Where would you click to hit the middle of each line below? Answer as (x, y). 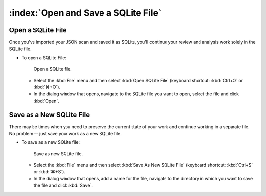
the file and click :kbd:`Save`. (63, 185)
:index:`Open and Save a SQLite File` (85, 13)
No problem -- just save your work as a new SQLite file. (65, 134)
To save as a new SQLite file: (51, 142)
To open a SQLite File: (44, 58)
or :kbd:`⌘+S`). (49, 171)
